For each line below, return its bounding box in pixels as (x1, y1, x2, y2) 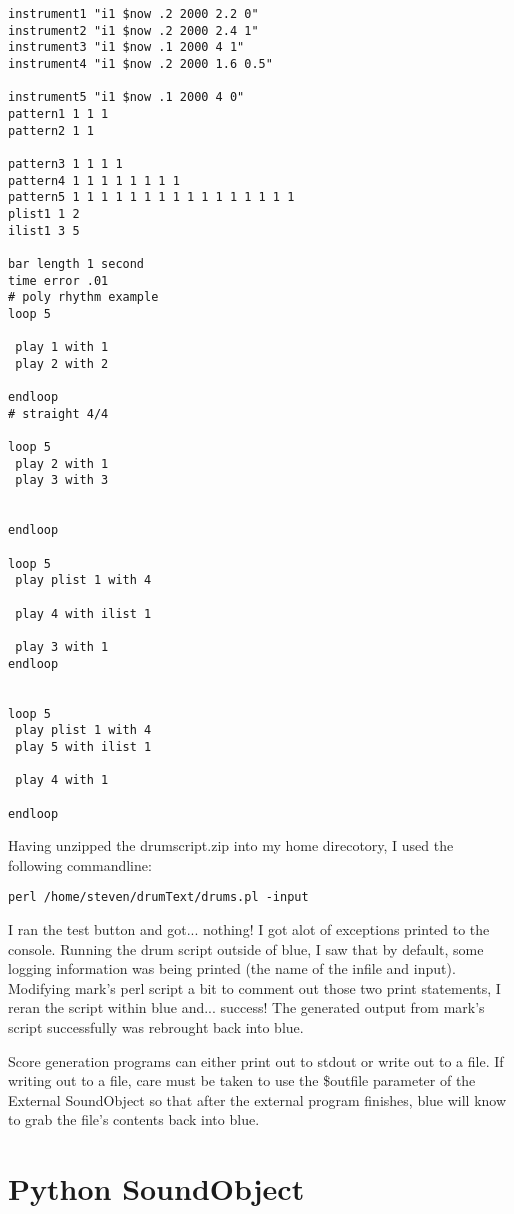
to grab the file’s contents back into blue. (8, 1109, 260, 1130)
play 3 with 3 (15, 473, 109, 488)
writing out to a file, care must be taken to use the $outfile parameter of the (8, 1070, 476, 1091)
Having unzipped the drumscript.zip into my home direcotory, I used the (8, 835, 454, 856)
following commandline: (8, 854, 152, 875)
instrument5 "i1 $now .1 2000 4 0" (8, 90, 245, 105)
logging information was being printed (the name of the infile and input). (8, 958, 456, 979)
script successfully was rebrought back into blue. (8, 1016, 304, 1037)
